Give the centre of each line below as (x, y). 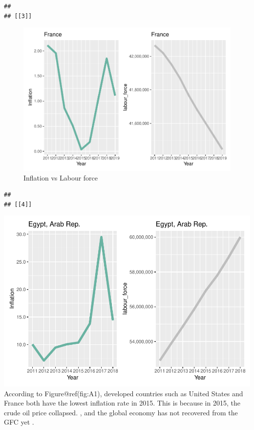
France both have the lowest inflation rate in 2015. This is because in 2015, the (122, 403)
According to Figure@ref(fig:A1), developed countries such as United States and (124, 393)
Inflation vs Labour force (61, 178)
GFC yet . (19, 422)
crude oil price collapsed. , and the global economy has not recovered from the (121, 412)
